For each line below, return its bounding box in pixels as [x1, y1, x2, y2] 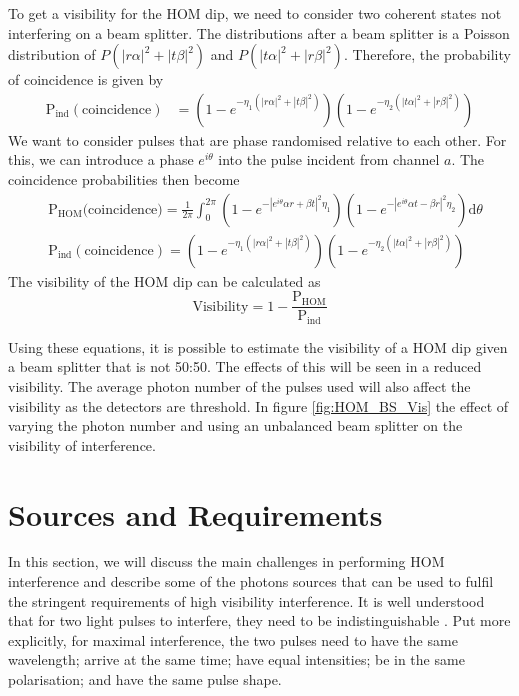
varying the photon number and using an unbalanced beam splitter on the [8, 415, 463, 436]
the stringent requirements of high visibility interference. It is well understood [8, 590, 485, 611]
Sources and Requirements [8, 493, 383, 534]
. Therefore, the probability [343, 44, 511, 65]
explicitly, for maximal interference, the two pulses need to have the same [8, 629, 458, 650]
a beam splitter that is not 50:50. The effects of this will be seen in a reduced [8, 356, 482, 377]
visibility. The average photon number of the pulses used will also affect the [8, 375, 471, 396]
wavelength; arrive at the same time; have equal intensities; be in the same [8, 649, 465, 670]
